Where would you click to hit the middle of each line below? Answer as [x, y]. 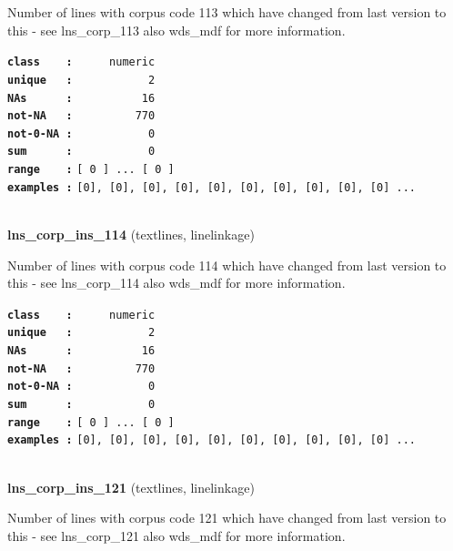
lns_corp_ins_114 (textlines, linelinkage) [131, 235]
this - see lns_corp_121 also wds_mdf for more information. [176, 535]
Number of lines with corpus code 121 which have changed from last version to [227, 518]
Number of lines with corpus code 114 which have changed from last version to [227, 265]
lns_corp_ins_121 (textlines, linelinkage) [131, 487]
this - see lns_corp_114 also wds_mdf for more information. [176, 283]
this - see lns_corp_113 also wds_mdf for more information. [176, 30]
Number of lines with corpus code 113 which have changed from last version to [227, 12]
